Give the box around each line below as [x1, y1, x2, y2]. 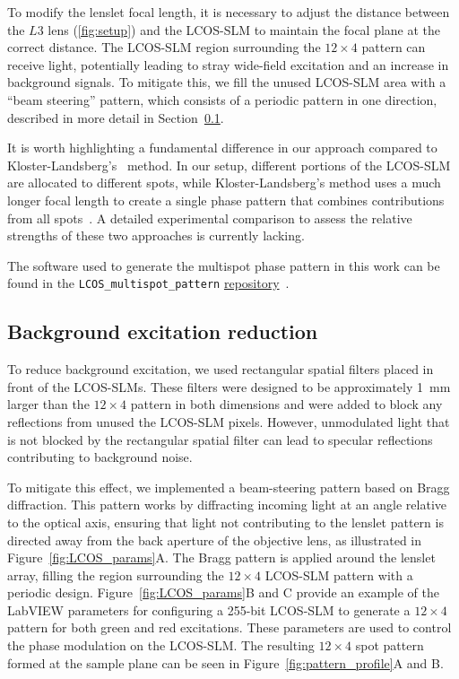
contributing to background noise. [7, 448, 193, 466]
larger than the [7, 395, 90, 413]
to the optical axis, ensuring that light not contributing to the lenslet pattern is [7, 512, 444, 531]
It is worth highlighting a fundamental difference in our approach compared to [7, 138, 437, 157]
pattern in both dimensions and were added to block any [130, 395, 443, 413]
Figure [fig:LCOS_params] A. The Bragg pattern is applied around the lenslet [7, 548, 436, 567]
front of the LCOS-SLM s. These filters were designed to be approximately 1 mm [7, 377, 451, 396]
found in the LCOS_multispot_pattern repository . [7, 274, 290, 292]
